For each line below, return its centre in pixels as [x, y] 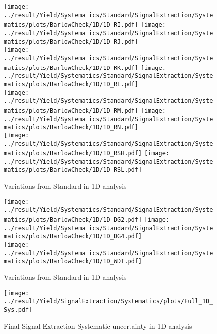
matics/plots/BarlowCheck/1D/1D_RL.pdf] [71, 84]
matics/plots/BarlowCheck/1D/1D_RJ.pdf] [71, 41]
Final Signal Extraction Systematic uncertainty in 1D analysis [98, 325]
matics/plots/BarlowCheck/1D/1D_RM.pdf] [71, 110]
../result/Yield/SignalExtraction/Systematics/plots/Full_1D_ [108, 301]
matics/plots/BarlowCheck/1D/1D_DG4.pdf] [73, 236]
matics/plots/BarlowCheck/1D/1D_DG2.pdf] [73, 220]
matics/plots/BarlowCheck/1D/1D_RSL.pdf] [73, 170]
